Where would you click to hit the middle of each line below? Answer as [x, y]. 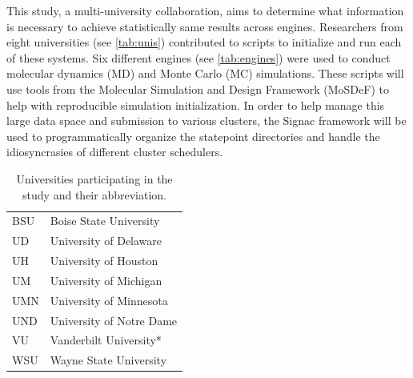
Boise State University [105, 221]
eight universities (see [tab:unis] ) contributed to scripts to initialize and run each [204, 42]
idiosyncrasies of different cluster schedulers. [115, 152]
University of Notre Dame [114, 320]
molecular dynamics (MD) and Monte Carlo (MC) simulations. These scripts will [205, 73]
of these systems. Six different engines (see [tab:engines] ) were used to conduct [198, 57]
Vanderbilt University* [106, 340]
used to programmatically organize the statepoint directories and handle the [193, 136]
